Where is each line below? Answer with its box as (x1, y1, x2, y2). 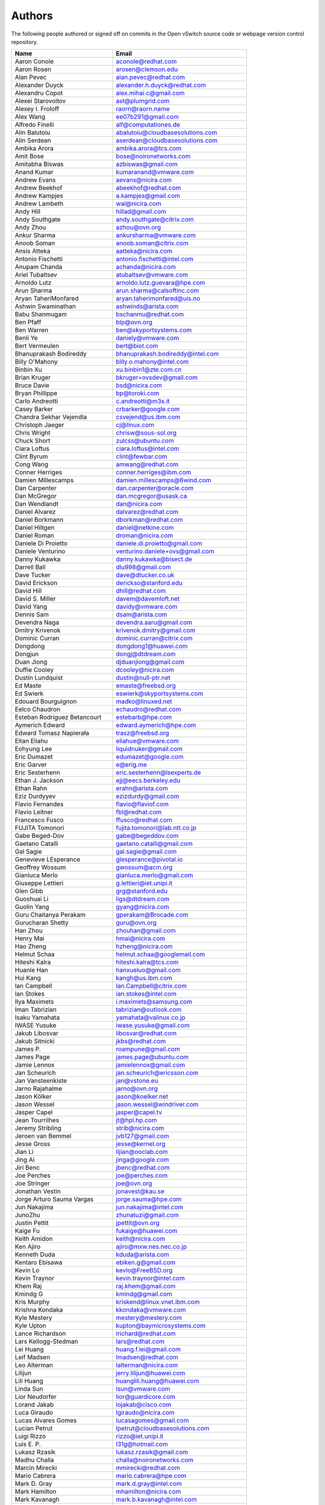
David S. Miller (14, 595, 56, 603)
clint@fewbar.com (116, 452, 168, 461)
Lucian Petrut (14, 1424, 53, 1433)
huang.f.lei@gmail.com (116, 1345, 181, 1354)
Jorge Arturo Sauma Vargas (14, 1195, 94, 1203)
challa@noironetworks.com (116, 1456, 194, 1464)
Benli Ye (14, 334, 39, 343)
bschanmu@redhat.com (116, 310, 184, 318)
